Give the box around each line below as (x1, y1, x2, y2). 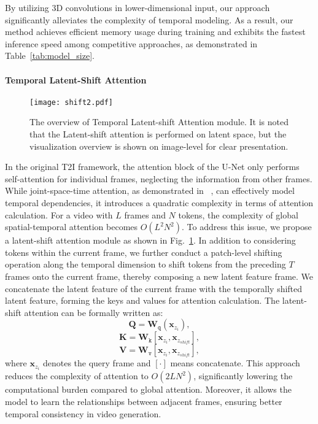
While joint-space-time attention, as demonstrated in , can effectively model (5, 184, 295, 197)
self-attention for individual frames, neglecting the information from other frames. (5, 172, 312, 185)
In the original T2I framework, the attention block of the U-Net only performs (5, 160, 300, 173)
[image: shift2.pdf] (29, 98, 114, 107)
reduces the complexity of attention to (5, 369, 149, 382)
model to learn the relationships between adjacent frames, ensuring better (5, 395, 282, 408)
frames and (124, 208, 166, 221)
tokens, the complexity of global (178, 208, 298, 221)
